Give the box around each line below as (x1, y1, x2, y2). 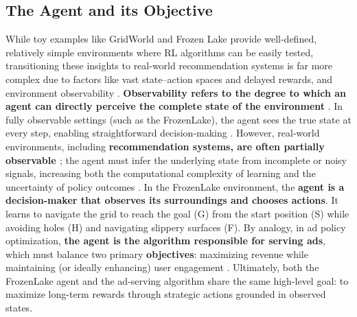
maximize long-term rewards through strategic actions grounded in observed (5, 287, 326, 301)
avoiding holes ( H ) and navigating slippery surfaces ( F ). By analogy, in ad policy (5, 220, 346, 234)
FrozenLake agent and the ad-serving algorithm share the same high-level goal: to (5, 273, 349, 287)
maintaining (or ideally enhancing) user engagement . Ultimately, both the (5, 260, 319, 274)
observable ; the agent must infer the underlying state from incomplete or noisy (5, 152, 347, 167)
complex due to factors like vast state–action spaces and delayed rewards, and (5, 71, 333, 86)
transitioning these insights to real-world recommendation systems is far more (5, 58, 333, 73)
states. (5, 301, 33, 315)
